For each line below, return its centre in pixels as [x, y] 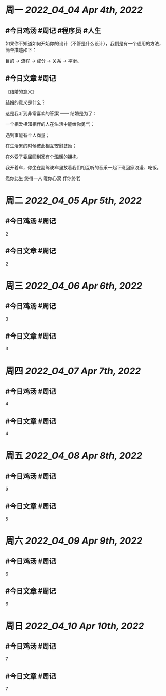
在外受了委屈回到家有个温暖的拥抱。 [43, 157]
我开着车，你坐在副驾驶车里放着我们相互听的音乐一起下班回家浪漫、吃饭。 [83, 167]
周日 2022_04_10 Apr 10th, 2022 [75, 626]
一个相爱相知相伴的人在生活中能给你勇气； [50, 124]
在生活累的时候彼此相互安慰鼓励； [41, 146]
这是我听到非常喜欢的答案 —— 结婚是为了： [51, 113]
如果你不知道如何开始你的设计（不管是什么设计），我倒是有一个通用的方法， [85, 44]
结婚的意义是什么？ [25, 102]
